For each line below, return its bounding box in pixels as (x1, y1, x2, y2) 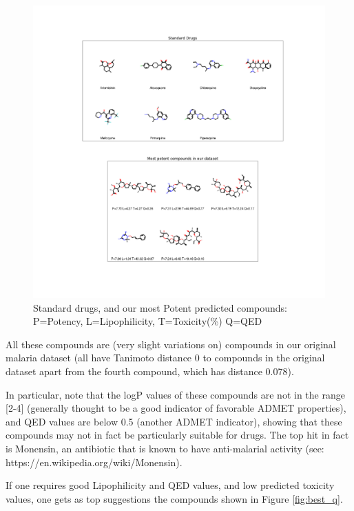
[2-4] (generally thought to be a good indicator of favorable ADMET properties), (6, 401, 346, 415)
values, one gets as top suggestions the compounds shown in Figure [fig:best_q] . (6, 491, 343, 505)
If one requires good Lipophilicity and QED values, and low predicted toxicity (6, 478, 335, 492)
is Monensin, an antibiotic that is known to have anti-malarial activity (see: (6, 441, 324, 455)
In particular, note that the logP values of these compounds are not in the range (6, 387, 345, 401)
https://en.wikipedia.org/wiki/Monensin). (6, 454, 183, 469)
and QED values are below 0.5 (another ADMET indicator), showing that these (6, 414, 342, 428)
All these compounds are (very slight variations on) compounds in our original (6, 337, 336, 351)
